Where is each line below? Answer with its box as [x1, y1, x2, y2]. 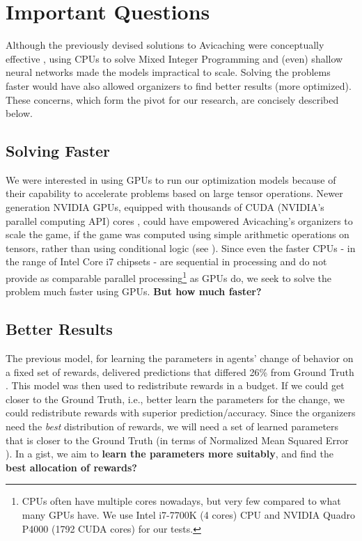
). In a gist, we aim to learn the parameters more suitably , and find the [6, 446, 333, 461]
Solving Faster [6, 140, 111, 162]
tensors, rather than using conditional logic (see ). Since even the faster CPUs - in [6, 240, 356, 255]
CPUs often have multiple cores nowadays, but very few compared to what [22, 494, 341, 508]
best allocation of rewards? [6, 460, 137, 474]
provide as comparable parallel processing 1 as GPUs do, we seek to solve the [6, 269, 332, 285]
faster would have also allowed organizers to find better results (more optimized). [6, 78, 352, 93]
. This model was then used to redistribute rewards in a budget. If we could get [6, 378, 345, 393]
